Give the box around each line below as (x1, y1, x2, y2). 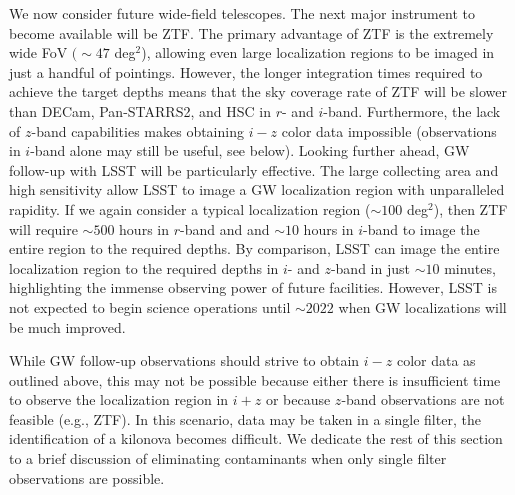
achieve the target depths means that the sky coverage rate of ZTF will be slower (9, 81, 507, 102)
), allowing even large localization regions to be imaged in (141, 42, 495, 63)
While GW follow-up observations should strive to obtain (9, 350, 360, 371)
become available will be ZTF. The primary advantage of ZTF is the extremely (9, 22, 494, 43)
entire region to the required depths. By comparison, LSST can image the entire (9, 238, 500, 259)
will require (9, 218, 78, 239)
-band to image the (363, 218, 480, 239)
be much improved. (9, 316, 126, 337)
